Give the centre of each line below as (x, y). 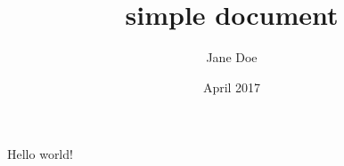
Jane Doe (232, 57)
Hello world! (40, 154)
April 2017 (232, 87)
